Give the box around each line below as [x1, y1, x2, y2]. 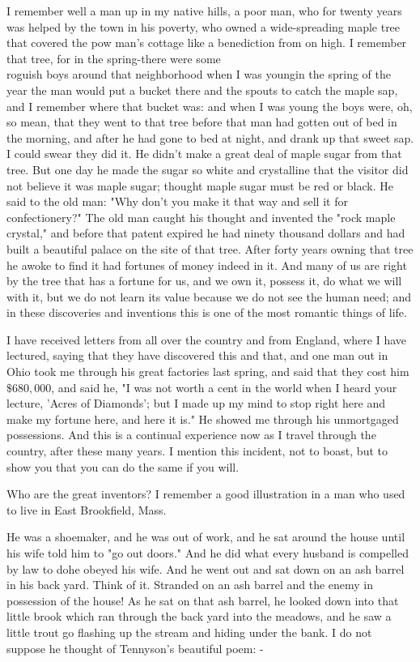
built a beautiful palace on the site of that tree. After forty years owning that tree [6, 240, 414, 257]
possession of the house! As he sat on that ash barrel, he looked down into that [6, 592, 399, 609]
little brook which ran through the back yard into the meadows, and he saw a [6, 608, 392, 625]
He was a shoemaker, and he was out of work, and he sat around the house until [6, 528, 405, 545]
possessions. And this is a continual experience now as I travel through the [6, 426, 376, 443]
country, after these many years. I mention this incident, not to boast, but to [6, 442, 388, 459]
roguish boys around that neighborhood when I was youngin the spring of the [6, 66, 391, 83]
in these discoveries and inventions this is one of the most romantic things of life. [6, 304, 407, 321]
